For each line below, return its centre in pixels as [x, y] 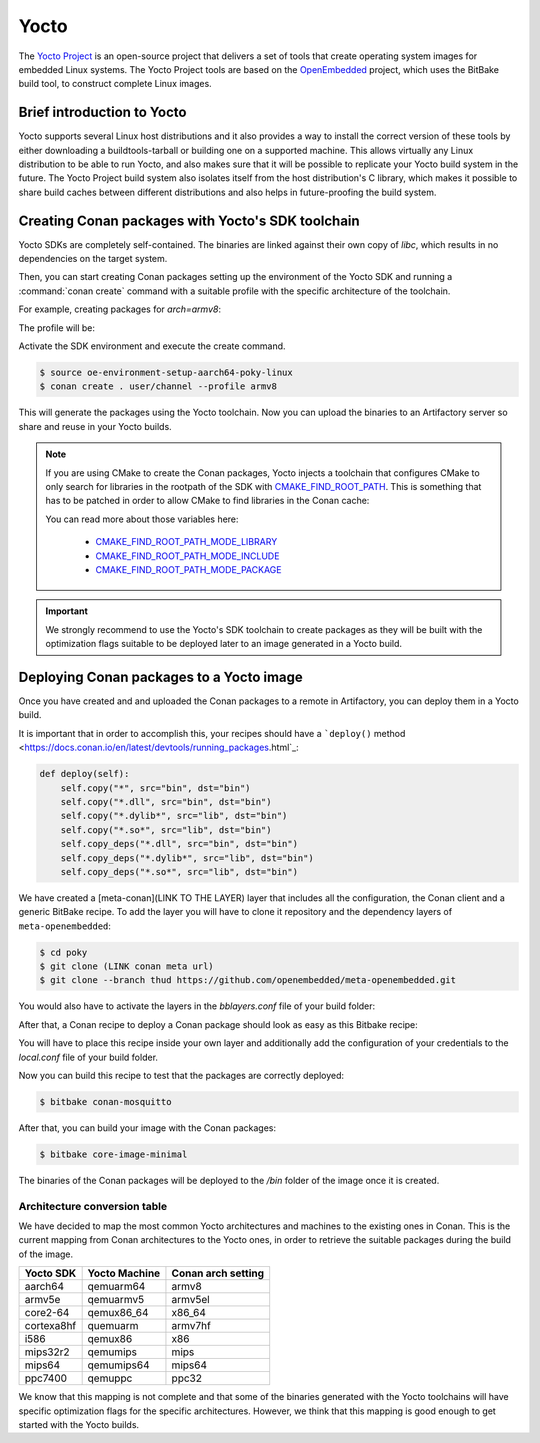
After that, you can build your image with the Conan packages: [147, 1127]
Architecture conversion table [93, 1206]
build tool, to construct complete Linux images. [115, 84]
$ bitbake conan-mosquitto [105, 1101]
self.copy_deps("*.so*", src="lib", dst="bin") [179, 871]
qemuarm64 [116, 1287]
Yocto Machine [124, 1273]
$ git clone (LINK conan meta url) [126, 966]
